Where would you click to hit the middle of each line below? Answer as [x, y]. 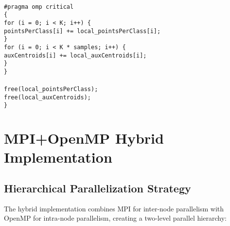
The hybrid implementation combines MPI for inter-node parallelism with [114, 208]
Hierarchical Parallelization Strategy [97, 188]
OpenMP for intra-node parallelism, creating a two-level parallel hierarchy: [115, 218]
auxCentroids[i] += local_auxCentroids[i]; [75, 55]
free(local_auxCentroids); [47, 97]
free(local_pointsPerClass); [51, 89]
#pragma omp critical [39, 7]
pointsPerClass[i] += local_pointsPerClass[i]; [82, 31]
